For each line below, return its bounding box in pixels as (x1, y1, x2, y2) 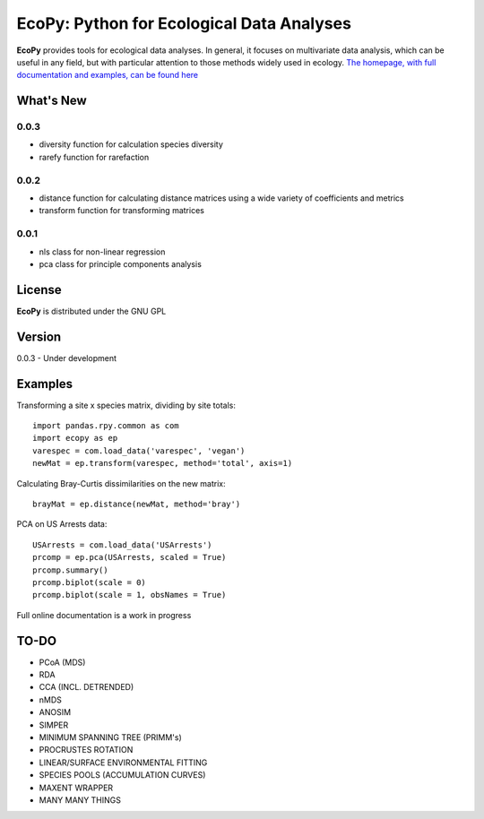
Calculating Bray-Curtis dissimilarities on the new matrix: (16, 478, 226, 488)
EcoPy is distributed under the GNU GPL (16, 306, 167, 316)
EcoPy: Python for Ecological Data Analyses (16, 13, 351, 33)
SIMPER (39, 720, 69, 730)
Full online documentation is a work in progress (16, 609, 192, 620)
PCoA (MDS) (39, 657, 86, 668)
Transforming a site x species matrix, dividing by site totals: (16, 400, 237, 410)
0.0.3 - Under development (16, 352, 117, 363)
